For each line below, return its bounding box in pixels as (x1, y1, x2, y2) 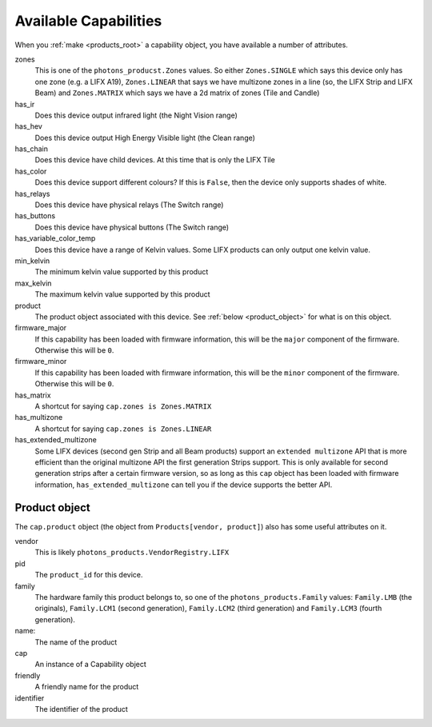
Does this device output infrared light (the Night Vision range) (34, 110, 238, 120)
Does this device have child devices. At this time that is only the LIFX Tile (34, 155, 275, 165)
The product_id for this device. (34, 570, 143, 580)
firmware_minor (14, 357, 67, 366)
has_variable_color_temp (14, 234, 96, 243)
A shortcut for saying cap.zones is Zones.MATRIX (34, 401, 212, 411)
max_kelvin (14, 278, 52, 288)
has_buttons (14, 211, 56, 221)
